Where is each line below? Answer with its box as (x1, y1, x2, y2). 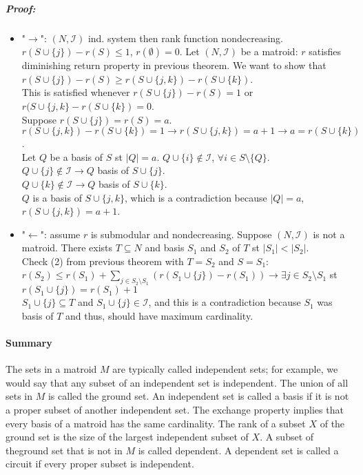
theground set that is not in (6, 443, 123, 457)
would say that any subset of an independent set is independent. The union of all (6, 375, 349, 389)
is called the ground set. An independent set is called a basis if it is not (48, 389, 349, 403)
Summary (6, 336, 52, 350)
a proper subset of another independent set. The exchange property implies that (6, 403, 344, 417)
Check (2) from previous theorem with (21, 253, 184, 268)
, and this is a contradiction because (148, 295, 301, 309)
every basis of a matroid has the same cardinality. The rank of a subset (6, 416, 306, 430)
